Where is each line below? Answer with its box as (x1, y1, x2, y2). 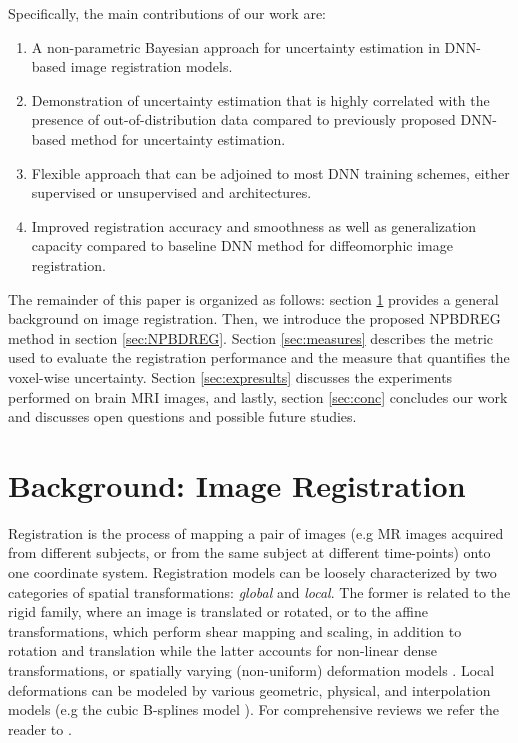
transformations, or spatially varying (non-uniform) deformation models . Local (8, 659, 495, 680)
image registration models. (70, 56, 233, 77)
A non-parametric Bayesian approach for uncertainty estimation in (31, 36, 440, 57)
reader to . (8, 718, 72, 739)
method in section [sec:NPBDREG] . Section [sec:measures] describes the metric (8, 327, 494, 348)
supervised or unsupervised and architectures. (31, 182, 312, 203)
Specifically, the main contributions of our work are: (8, 3, 326, 23)
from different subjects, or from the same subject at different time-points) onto (8, 542, 491, 563)
